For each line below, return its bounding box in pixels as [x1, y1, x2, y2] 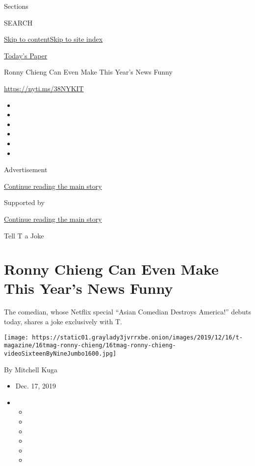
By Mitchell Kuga [4, 364, 58, 374]
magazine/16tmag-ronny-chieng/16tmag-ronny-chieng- [4, 342, 176, 349]
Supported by [4, 197, 45, 207]
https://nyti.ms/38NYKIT [4, 83, 84, 93]
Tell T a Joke [4, 230, 44, 240]
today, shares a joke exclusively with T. [4, 316, 122, 326]
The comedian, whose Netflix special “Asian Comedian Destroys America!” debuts [4, 307, 251, 317]
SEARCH [4, 17, 33, 27]
